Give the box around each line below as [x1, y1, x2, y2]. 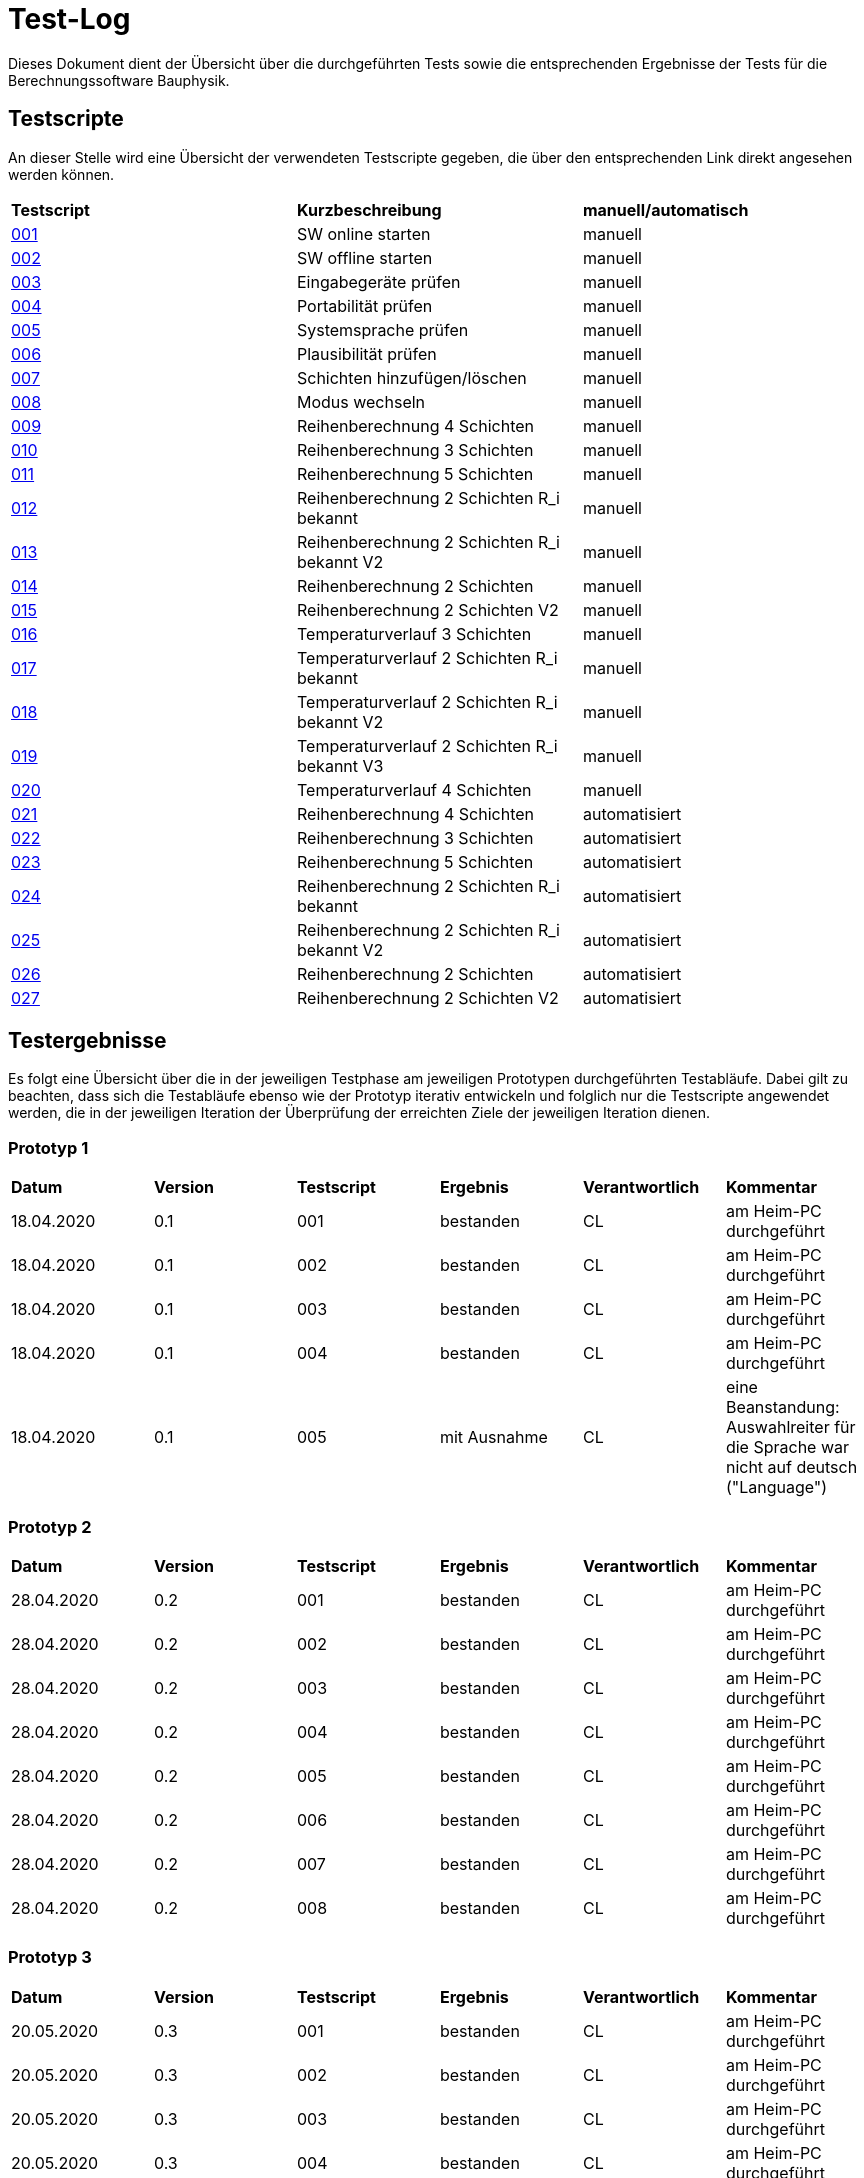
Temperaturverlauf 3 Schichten [296, 623, 532, 644]
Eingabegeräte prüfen [296, 271, 461, 292]
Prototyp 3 [8, 1947, 92, 1968]
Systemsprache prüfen [296, 319, 469, 340]
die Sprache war [725, 1437, 850, 1458]
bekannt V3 [296, 755, 384, 776]
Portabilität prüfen [296, 295, 433, 316]
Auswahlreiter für [725, 1417, 856, 1438]
